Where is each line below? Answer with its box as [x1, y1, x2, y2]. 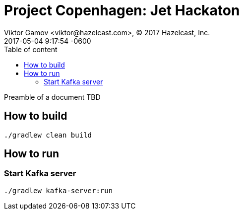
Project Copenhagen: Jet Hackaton [4, 2, 240, 19]
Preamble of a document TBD [4, 92, 101, 101]
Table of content [4, 45, 58, 54]
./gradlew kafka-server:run [4, 186, 113, 195]
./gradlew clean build [4, 131, 92, 139]
